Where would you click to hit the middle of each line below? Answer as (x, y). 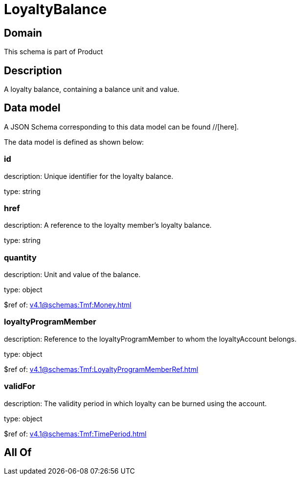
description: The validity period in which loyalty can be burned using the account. (135, 403)
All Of (18, 453)
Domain (23, 33)
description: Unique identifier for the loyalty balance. (89, 176)
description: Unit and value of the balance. (72, 275)
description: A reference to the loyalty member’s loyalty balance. (108, 225)
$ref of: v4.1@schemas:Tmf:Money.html (68, 305)
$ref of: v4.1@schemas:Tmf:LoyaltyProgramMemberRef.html (101, 369)
